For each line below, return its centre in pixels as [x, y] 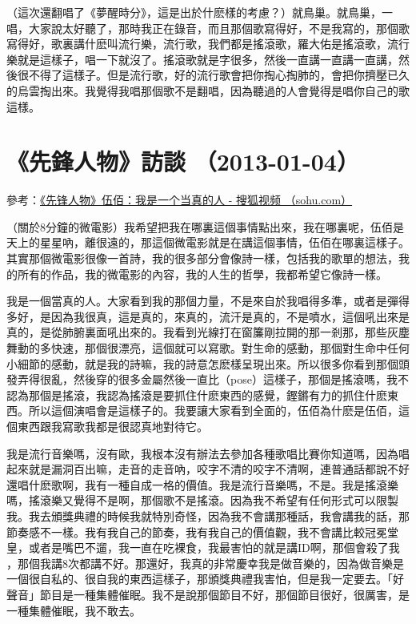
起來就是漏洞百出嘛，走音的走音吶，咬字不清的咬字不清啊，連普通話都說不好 [208, 469]
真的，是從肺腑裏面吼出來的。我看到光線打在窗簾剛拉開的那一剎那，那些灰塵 [208, 332]
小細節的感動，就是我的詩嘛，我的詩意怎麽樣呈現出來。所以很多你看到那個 [202, 363]
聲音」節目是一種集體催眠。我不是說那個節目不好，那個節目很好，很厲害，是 [208, 594]
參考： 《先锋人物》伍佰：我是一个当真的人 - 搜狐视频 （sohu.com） [180, 200]
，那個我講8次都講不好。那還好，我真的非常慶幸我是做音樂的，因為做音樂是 [205, 563]
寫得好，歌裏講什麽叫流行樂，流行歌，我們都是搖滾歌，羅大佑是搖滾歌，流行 [208, 44]
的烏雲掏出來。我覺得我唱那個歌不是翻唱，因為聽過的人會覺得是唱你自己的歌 [208, 90]
